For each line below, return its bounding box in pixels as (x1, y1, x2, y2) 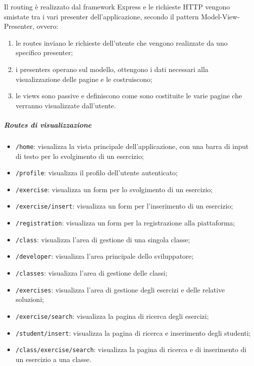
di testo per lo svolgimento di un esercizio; (15, 150, 144, 161)
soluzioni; (15, 294, 44, 304)
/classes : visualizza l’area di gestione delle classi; (15, 268, 167, 278)
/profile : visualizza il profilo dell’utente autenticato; (15, 167, 178, 178)
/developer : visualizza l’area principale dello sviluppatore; (15, 251, 194, 261)
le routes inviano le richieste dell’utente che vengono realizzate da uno (15, 37, 228, 48)
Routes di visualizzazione (4, 119, 92, 130)
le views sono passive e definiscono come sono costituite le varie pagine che (15, 90, 242, 101)
